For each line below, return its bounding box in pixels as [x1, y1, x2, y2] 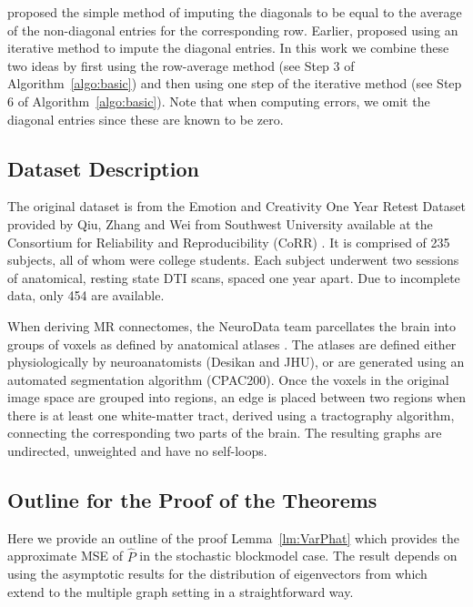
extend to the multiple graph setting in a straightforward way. [7, 582, 354, 601]
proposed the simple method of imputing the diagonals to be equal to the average [7, 3, 462, 21]
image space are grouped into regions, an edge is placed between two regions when [7, 388, 467, 407]
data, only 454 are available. [7, 286, 165, 305]
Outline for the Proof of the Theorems [7, 486, 377, 514]
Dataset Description [7, 154, 199, 182]
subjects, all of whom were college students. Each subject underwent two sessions [7, 250, 459, 269]
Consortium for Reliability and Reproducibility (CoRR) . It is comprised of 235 [7, 232, 450, 251]
